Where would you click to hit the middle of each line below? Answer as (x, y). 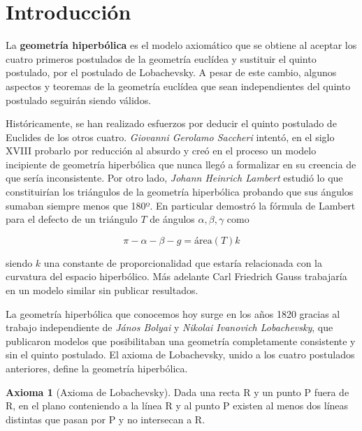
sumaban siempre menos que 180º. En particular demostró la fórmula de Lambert (181, 205)
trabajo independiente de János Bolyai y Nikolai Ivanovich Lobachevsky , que (169, 327)
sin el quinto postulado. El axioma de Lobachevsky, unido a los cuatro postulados (180, 355)
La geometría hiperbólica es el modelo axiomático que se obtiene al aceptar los (181, 45)
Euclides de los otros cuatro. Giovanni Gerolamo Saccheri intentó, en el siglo (170, 137)
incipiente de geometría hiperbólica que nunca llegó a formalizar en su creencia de (181, 164)
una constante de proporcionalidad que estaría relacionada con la (183, 262)
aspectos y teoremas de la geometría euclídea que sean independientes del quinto (178, 86)
